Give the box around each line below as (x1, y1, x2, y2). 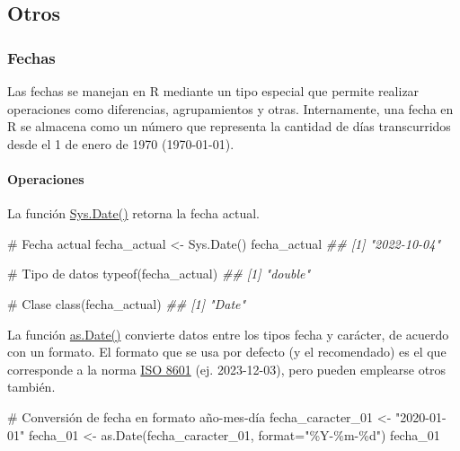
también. (7, 377, 56, 396)
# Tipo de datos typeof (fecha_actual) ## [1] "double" (7, 264, 311, 283)
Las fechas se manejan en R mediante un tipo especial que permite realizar (7, 82, 420, 100)
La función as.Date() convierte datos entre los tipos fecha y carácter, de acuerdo (7, 324, 449, 343)
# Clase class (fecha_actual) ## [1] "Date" (7, 294, 246, 313)
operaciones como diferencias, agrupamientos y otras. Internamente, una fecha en (7, 99, 454, 118)
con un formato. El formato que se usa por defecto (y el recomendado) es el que (7, 342, 447, 361)
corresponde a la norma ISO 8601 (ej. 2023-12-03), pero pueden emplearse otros (7, 359, 447, 378)
